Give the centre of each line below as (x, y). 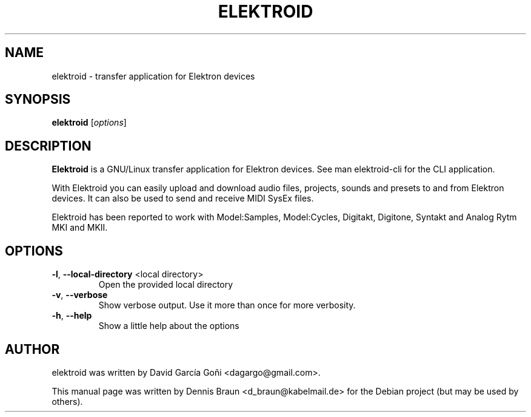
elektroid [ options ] (89, 123)
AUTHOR (32, 349)
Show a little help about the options (169, 326)
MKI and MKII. (80, 228)
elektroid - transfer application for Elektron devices (153, 76)
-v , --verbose (80, 295)
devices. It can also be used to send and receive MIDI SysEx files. (183, 198)
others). (67, 401)
